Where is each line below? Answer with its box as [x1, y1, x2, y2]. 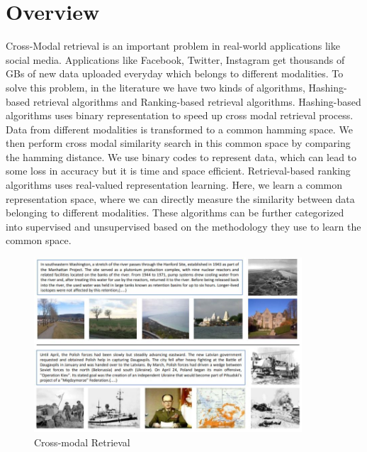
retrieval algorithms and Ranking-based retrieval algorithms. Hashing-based [33, 94, 361, 109]
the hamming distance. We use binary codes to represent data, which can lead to [6, 149, 357, 164]
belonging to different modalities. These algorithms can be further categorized [6, 205, 344, 220]
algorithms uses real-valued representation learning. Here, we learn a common [6, 177, 342, 192]
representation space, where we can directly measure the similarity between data [6, 191, 355, 206]
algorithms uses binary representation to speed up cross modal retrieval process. [6, 108, 354, 123]
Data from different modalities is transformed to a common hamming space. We [6, 121, 353, 136]
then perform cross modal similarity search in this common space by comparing [6, 136, 351, 150]
